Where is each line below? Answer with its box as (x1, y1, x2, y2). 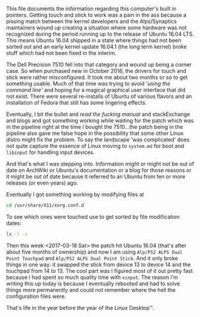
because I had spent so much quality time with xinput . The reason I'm (6, 273, 179, 281)
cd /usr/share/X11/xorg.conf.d (6, 202, 84, 208)
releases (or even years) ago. (6, 179, 79, 186)
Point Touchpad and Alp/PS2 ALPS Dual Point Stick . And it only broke (6, 254, 179, 261)
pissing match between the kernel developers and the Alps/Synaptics (6, 18, 177, 24)
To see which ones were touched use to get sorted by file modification (6, 213, 180, 220)
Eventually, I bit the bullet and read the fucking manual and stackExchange (6, 110, 190, 118)
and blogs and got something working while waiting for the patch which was (6, 117, 194, 124)
